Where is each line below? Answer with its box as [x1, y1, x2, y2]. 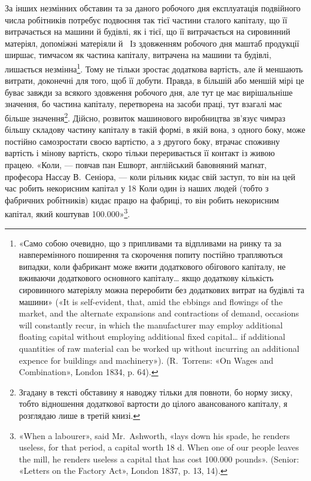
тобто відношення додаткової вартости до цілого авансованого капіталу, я [19, 397, 288, 410]
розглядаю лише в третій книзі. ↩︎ [19, 409, 141, 421]
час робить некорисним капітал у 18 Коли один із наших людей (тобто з [5, 182, 269, 194]
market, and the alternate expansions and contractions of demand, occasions [19, 307, 299, 319]
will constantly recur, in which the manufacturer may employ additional [19, 318, 283, 331]
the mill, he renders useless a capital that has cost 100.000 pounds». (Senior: [19, 452, 299, 465]
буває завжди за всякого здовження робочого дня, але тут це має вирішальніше [5, 86, 293, 98]
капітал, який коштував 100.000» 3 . [5, 206, 130, 220]
